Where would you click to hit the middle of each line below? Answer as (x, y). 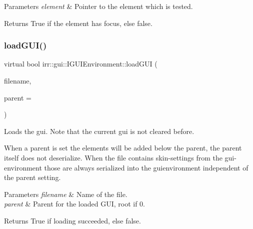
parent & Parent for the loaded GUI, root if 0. (75, 204)
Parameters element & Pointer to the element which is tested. (98, 6)
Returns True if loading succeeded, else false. (72, 220)
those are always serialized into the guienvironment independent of (146, 167)
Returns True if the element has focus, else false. (78, 23)
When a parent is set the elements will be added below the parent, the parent (123, 148)
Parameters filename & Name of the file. (66, 194)
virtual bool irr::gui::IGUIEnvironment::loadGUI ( (81, 64)
